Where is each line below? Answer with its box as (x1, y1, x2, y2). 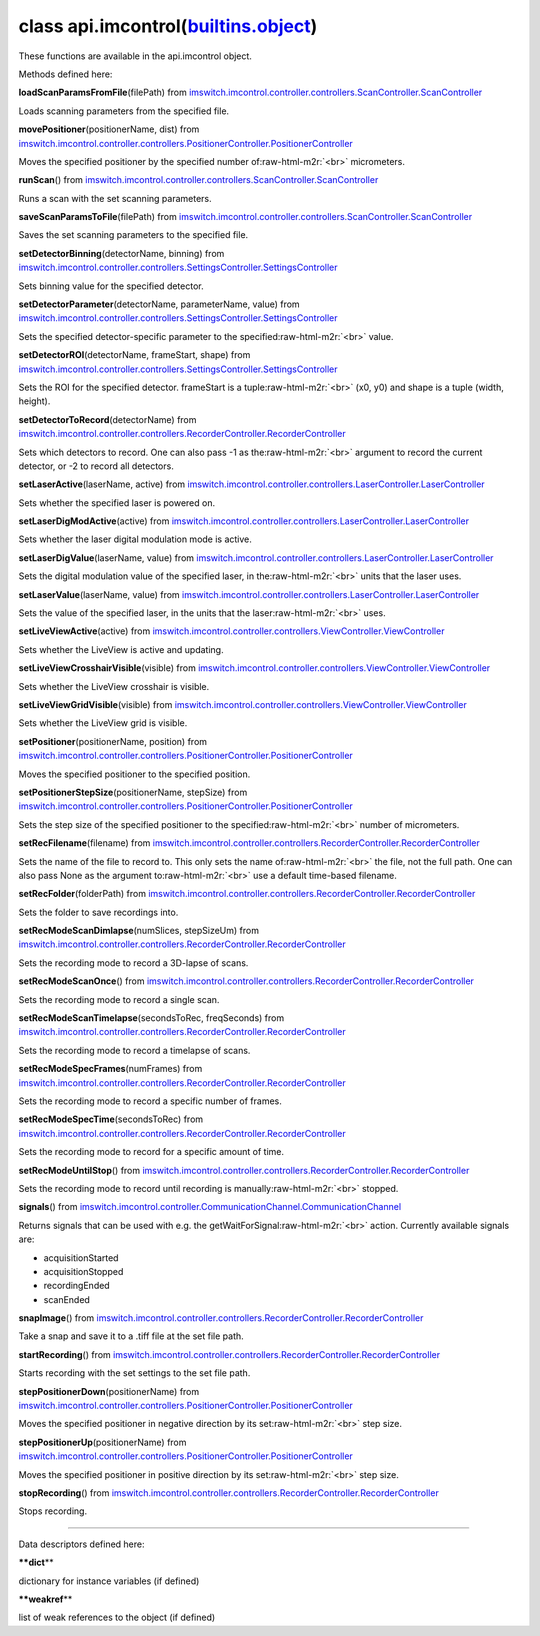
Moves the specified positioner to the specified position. (18, 768, 251, 780)
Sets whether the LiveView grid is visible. (18, 717, 188, 729)
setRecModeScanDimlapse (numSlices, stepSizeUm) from (18, 925, 260, 937)
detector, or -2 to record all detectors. (18, 460, 174, 472)
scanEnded (43, 1293, 90, 1305)
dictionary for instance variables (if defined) (18, 1575, 200, 1587)
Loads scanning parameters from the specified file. (18, 105, 230, 117)
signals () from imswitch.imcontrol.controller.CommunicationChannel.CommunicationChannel (18, 1201, 402, 1213)
